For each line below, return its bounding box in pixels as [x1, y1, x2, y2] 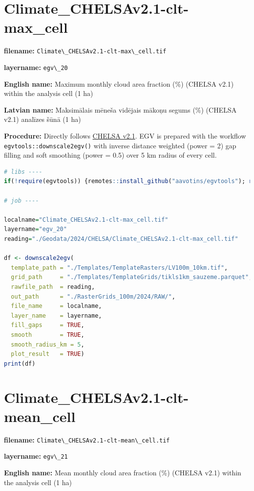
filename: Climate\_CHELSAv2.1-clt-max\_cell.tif [4, 46, 167, 56]
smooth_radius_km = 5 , [11, 341, 85, 348]
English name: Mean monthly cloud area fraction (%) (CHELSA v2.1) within [4, 467, 241, 477]
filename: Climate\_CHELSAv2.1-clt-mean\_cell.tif [4, 434, 170, 444]
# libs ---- [4, 168, 42, 175]
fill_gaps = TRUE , [11, 322, 85, 329]
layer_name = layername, [11, 312, 102, 319]
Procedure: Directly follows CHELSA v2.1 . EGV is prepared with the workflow [4, 131, 246, 140]
